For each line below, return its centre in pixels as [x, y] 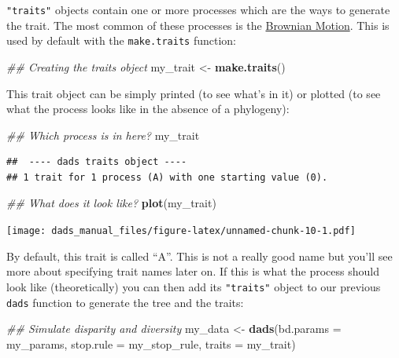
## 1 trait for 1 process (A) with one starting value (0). [167, 177]
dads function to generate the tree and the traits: [125, 302]
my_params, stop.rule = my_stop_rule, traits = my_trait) [151, 343]
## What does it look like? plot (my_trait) [111, 203]
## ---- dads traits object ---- [97, 162]
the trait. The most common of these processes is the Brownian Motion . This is [198, 25]
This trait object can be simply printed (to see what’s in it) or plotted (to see [194, 93]
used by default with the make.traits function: [121, 40]
